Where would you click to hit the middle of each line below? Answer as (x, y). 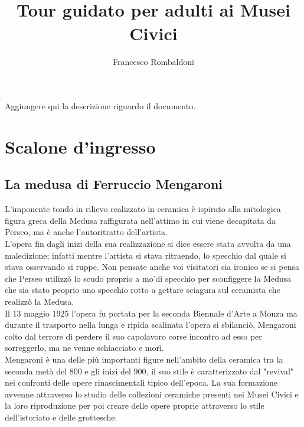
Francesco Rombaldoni (153, 61)
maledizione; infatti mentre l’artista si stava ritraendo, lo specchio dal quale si (146, 255)
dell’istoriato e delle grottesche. (61, 417)
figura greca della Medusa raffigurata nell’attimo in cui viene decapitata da (140, 220)
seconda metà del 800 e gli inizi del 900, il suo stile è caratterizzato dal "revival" (149, 371)
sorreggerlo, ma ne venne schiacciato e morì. (84, 348)
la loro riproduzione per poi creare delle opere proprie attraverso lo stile (135, 405)
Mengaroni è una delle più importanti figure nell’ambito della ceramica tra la (144, 359)
